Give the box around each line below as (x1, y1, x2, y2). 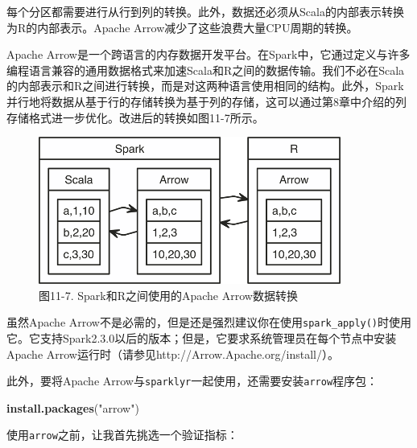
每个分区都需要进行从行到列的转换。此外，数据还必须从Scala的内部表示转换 (6, 3, 404, 19)
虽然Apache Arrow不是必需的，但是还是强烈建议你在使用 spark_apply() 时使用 (6, 314, 412, 331)
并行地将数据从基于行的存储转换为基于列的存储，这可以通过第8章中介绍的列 (6, 92, 407, 109)
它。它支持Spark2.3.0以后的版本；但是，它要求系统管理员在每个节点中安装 (6, 330, 397, 346)
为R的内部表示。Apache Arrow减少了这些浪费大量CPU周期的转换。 (6, 18, 358, 35)
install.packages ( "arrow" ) (6, 399, 139, 416)
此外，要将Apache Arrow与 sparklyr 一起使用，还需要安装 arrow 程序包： (6, 372, 378, 389)
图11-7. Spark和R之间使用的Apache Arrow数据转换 (39, 286, 298, 303)
